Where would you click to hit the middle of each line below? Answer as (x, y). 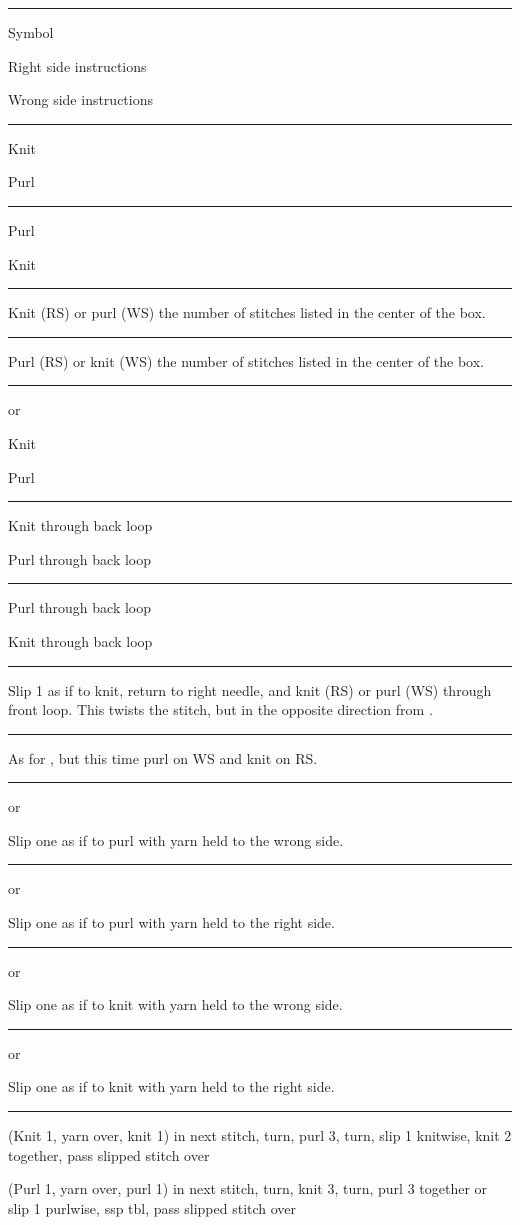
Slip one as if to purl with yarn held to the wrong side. (176, 839)
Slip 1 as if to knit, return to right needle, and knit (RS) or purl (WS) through (250, 689)
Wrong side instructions (80, 99)
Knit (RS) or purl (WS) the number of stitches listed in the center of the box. (247, 312)
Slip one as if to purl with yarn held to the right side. (171, 922)
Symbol (31, 32)
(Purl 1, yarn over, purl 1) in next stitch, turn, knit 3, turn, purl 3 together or (248, 1188)
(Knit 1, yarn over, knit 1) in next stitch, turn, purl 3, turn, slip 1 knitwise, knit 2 (260, 1135)
